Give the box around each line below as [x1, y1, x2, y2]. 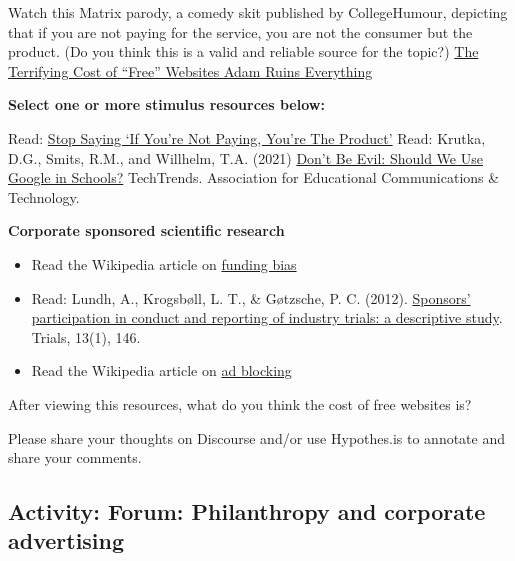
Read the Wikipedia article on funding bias [31, 253, 297, 274]
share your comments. [8, 447, 142, 468]
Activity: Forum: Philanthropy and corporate [8, 496, 486, 527]
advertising [8, 525, 125, 556]
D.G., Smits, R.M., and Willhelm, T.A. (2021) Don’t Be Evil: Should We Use [8, 147, 483, 168]
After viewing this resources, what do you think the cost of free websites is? [8, 393, 472, 414]
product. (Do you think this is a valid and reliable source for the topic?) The [8, 41, 479, 62]
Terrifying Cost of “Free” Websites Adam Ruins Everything [8, 60, 373, 81]
